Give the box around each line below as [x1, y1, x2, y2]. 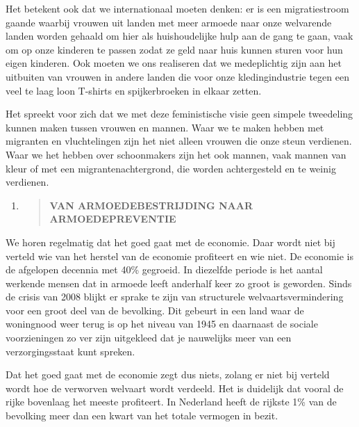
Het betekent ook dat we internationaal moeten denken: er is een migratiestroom [6, 1, 349, 15]
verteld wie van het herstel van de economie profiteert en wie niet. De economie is [6, 248, 353, 263]
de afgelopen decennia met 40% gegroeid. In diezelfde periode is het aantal [6, 262, 323, 277]
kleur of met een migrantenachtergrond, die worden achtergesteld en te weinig [6, 161, 336, 175]
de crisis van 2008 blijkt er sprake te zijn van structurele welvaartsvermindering [6, 289, 344, 304]
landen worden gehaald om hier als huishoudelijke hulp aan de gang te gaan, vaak [6, 29, 353, 43]
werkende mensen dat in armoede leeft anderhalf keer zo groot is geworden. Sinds [6, 275, 352, 290]
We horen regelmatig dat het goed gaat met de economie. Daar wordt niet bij [6, 234, 335, 249]
